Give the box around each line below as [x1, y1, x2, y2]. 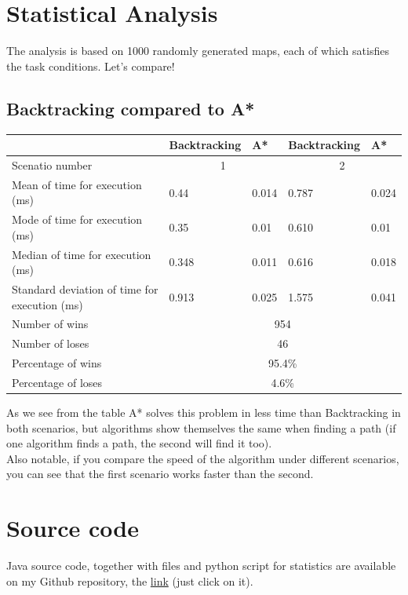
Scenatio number [12, 156, 93, 173]
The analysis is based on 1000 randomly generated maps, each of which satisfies [6, 42, 389, 59]
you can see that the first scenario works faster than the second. [6, 465, 314, 482]
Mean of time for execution [12, 176, 142, 192]
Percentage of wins [12, 355, 102, 371]
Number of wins [12, 316, 89, 332]
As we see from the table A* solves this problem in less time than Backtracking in [6, 404, 401, 421]
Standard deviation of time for [12, 281, 158, 297]
